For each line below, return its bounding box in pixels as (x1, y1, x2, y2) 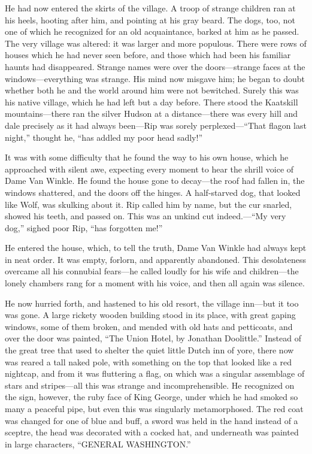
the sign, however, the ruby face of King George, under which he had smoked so (5, 391, 298, 403)
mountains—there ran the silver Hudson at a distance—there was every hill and (5, 107, 298, 120)
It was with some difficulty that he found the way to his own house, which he (5, 151, 289, 164)
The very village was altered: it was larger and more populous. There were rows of (5, 37, 307, 49)
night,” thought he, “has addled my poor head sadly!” (5, 131, 203, 143)
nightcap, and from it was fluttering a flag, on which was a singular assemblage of (5, 367, 305, 380)
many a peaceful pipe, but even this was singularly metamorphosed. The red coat (5, 402, 304, 414)
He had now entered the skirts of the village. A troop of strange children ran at (5, 2, 296, 14)
